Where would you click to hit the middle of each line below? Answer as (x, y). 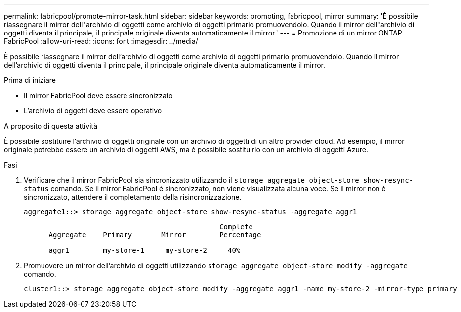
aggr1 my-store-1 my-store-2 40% (145, 250)
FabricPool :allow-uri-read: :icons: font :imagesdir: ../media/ (101, 41)
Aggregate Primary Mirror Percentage (155, 235)
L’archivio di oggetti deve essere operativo (93, 111)
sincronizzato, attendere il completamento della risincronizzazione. (133, 197)
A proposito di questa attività (51, 126)
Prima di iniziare (30, 80)
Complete (236, 227)
